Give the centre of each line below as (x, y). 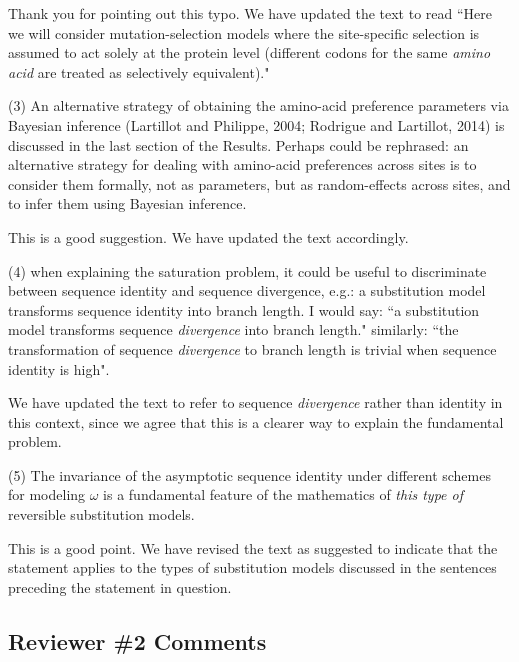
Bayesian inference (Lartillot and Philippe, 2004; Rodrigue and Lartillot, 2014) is (256, 124)
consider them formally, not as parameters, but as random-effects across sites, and (259, 183)
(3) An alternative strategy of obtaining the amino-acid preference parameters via (258, 105)
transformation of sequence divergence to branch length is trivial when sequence (252, 348)
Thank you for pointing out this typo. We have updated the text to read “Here (250, 13)
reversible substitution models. (101, 514)
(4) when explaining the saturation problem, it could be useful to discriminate (247, 270)
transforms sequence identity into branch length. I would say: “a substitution (244, 309)
